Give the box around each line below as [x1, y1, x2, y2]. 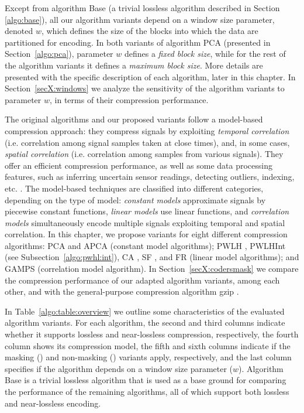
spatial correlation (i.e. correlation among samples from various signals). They [5, 148, 284, 160]
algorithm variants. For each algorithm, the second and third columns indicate [5, 316, 285, 329]
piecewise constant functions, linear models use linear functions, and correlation [5, 205, 289, 217]
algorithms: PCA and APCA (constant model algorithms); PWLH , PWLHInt [5, 239, 286, 251]
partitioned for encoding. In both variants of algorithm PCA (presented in [5, 36, 271, 48]
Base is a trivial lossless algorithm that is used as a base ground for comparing [5, 374, 286, 386]
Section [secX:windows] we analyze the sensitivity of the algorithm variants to [5, 82, 285, 94]
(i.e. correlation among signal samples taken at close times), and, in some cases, [5, 136, 290, 148]
